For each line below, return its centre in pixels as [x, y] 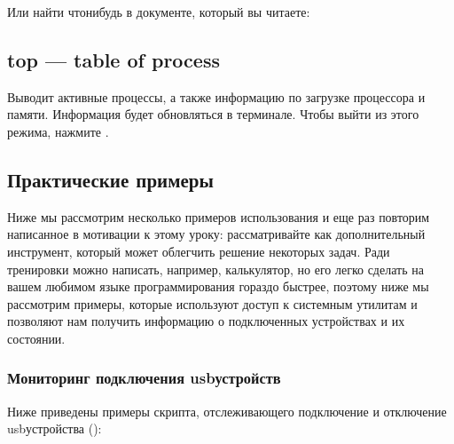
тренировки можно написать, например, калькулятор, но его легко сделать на [215, 269]
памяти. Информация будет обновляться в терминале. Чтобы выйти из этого [213, 114]
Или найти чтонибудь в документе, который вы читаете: [159, 12]
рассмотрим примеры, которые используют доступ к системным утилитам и [212, 303]
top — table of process [113, 59]
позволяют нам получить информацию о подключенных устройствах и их [206, 321]
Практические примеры [110, 179]
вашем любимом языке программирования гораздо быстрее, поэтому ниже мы [218, 286]
